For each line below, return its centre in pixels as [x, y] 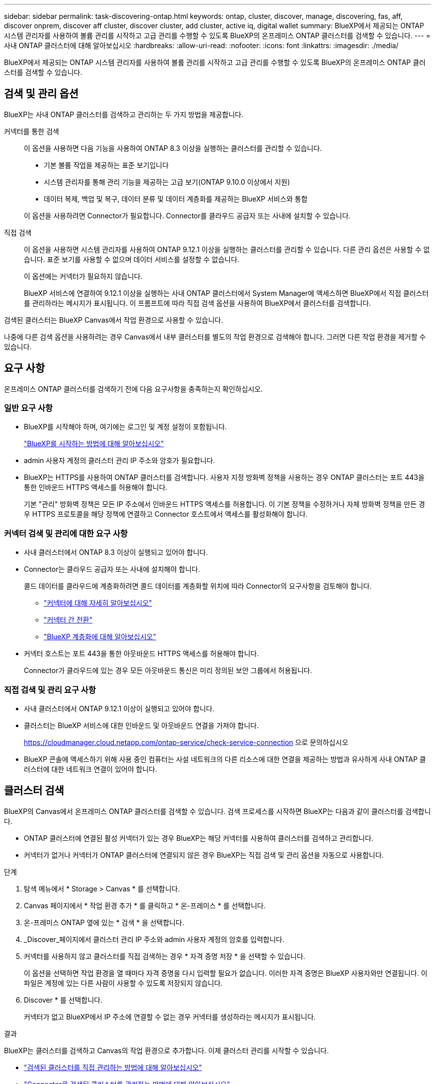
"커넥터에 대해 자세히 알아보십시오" [98, 603]
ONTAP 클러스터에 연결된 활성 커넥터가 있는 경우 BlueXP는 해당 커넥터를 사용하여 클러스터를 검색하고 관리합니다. [199, 838]
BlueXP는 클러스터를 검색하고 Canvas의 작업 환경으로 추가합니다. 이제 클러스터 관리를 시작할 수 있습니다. [166, 1050]
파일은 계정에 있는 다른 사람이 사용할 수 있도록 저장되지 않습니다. [123, 983]
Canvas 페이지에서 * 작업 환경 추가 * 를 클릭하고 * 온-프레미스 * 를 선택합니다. [145, 905]
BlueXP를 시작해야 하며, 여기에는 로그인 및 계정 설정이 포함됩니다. [125, 427]
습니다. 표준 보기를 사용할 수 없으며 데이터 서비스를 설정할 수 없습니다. [132, 259]
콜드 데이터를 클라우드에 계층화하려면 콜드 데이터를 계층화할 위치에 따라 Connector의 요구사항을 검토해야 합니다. [198, 586]
